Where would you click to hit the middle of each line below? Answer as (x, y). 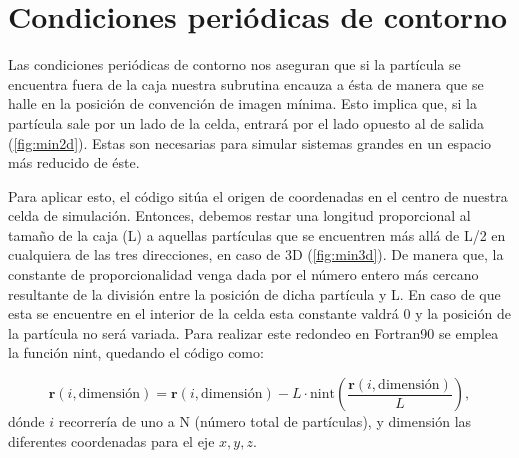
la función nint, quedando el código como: (136, 352)
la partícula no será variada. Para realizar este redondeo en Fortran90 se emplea (253, 332)
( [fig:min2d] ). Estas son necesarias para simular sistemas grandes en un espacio (250, 142)
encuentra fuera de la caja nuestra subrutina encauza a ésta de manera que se (246, 83)
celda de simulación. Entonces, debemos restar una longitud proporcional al (239, 215)
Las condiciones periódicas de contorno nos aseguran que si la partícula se (234, 64)
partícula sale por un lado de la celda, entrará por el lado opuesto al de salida (246, 122)
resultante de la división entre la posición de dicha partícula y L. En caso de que (254, 293)
